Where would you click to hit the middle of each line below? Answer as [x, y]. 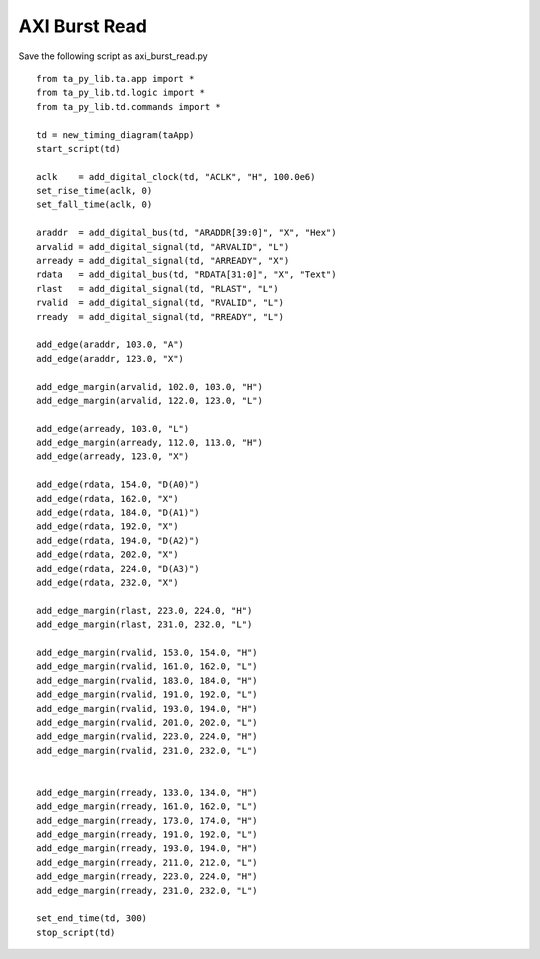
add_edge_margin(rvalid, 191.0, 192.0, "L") [147, 694]
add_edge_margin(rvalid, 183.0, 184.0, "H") [147, 680]
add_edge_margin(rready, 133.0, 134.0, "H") [147, 792]
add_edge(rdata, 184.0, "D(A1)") [118, 513]
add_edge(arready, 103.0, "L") [113, 428]
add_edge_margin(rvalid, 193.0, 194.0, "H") [147, 708]
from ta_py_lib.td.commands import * [129, 106]
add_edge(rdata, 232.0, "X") [107, 582]
